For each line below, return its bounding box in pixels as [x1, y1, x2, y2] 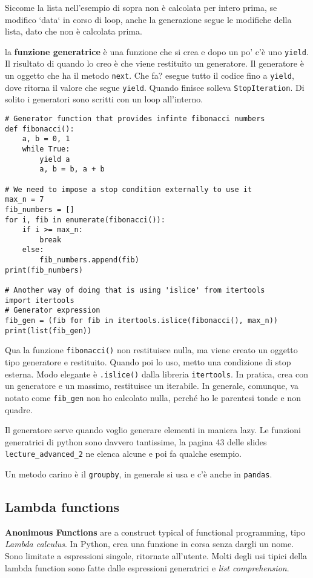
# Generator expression [5, 306, 100, 315]
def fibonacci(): [5, 124, 74, 133]
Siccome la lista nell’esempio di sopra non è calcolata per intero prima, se [5, 1, 277, 13]
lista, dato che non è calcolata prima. [5, 25, 142, 38]
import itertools [5, 296, 74, 305]
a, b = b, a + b [39, 165, 105, 174]
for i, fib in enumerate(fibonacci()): [5, 215, 165, 224]
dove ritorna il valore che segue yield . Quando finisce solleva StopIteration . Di [5, 81, 305, 93]
